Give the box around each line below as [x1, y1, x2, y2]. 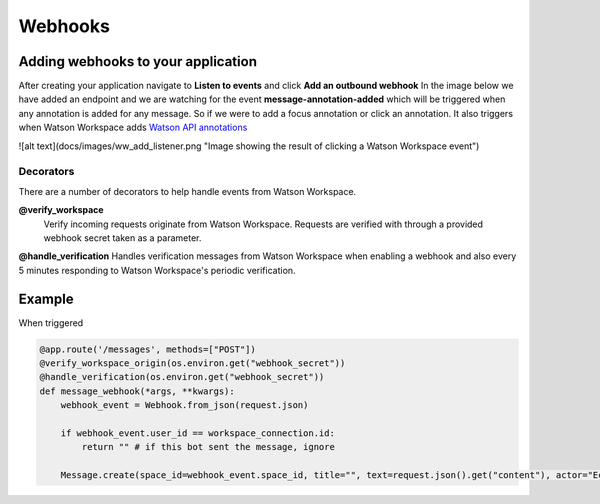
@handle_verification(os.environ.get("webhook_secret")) [39, 371, 325, 383]
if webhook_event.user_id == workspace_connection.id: [60, 427, 335, 439]
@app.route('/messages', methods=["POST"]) [39, 343, 257, 355]
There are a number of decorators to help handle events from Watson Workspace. [18, 185, 357, 197]
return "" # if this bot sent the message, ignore [81, 441, 335, 453]
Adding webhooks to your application [18, 53, 257, 70]
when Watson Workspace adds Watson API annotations [18, 121, 248, 134]
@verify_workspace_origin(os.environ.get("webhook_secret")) [39, 358, 346, 369]
